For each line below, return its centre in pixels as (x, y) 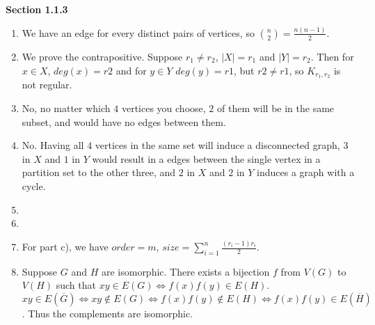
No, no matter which (66, 108)
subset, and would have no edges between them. (124, 121)
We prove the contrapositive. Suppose (102, 56)
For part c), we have (65, 247)
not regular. (47, 85)
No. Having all (53, 145)
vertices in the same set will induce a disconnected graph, (217, 145)
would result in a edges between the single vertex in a (206, 158)
